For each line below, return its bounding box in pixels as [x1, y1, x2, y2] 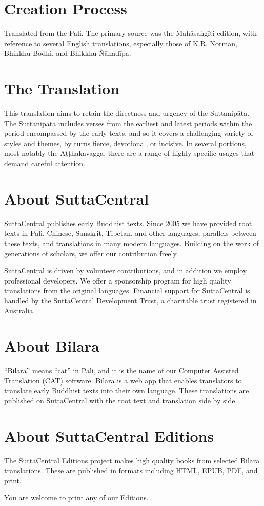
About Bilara [4, 335, 99, 356]
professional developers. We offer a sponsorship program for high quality [4, 275, 231, 286]
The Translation [4, 78, 120, 99]
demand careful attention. [4, 158, 85, 168]
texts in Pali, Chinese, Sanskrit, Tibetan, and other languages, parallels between [4, 228, 256, 238]
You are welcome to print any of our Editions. [4, 492, 149, 503]
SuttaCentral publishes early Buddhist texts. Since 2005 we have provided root [4, 217, 252, 228]
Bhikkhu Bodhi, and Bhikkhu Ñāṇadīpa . [4, 48, 131, 58]
